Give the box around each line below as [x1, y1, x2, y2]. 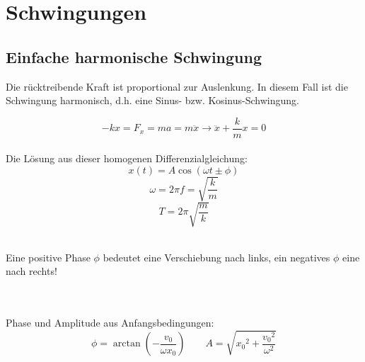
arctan [112, 339, 141, 349]
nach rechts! [6, 264, 57, 278]
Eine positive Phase [6, 249, 91, 264]
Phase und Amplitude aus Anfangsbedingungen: [6, 315, 214, 330]
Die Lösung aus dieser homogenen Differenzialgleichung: [6, 151, 248, 166]
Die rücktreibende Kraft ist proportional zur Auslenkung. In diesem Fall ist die [6, 79, 348, 94]
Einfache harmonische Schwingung [6, 45, 262, 67]
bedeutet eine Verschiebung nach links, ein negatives [103, 249, 330, 264]
